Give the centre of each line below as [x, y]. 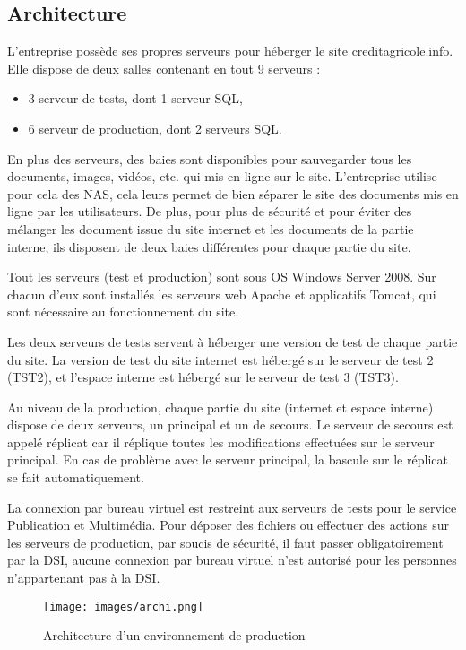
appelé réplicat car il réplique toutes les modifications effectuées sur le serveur [221, 442]
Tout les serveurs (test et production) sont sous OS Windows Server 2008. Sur [222, 277]
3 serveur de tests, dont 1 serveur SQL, [135, 98]
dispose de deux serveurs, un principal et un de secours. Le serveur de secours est [230, 425]
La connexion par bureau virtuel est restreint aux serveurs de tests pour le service [232, 507]
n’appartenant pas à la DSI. [84, 578]
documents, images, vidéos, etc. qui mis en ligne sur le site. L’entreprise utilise [222, 176]
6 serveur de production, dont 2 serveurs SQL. [155, 128]
